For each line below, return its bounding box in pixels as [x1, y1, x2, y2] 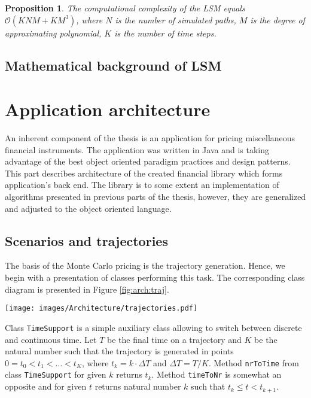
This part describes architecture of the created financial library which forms [5, 166, 283, 179]
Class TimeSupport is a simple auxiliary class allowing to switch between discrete [5, 321, 302, 333]
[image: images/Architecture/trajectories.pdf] [5, 304, 198, 313]
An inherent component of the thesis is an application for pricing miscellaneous [5, 132, 295, 144]
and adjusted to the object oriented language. [5, 202, 172, 214]
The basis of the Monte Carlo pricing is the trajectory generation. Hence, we [5, 259, 285, 272]
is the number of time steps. [114, 26, 217, 39]
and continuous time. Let [5, 333, 97, 345]
